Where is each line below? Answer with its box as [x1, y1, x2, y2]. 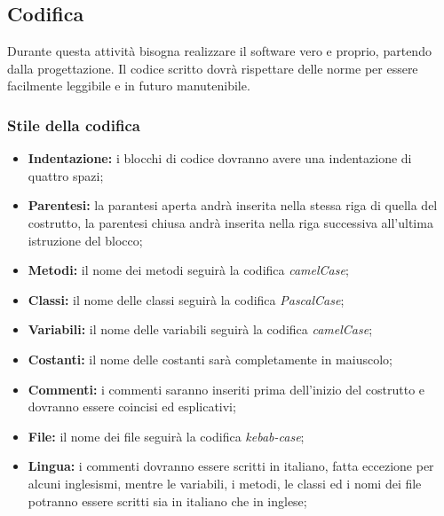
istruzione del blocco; [28, 231, 143, 249]
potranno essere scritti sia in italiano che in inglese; [28, 491, 307, 510]
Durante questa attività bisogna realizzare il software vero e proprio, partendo [7, 42, 432, 60]
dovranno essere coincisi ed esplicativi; [28, 397, 236, 416]
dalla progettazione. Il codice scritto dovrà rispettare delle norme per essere [7, 59, 418, 77]
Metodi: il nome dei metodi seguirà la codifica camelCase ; [28, 261, 349, 279]
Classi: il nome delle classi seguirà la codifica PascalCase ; [28, 290, 345, 309]
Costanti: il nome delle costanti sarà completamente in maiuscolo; [28, 349, 392, 368]
